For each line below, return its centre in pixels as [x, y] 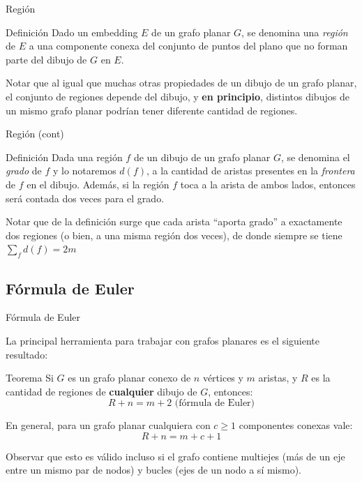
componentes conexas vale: [296, 425]
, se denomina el [315, 157]
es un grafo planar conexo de [129, 378]
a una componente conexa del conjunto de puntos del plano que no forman [188, 46]
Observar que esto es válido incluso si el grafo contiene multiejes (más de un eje [175, 456]
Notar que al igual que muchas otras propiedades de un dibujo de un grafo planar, [181, 83]
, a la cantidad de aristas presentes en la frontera [250, 171]
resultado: [27, 354]
